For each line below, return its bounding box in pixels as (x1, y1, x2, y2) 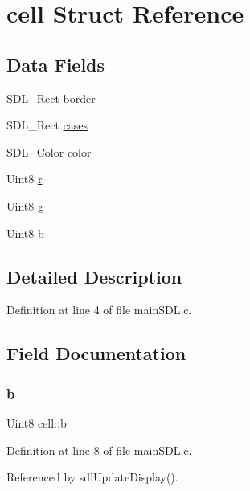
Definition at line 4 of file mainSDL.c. (6, 301, 192, 318)
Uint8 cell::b (6, 414, 67, 431)
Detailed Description (6, 264, 182, 288)
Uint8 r (6, 170, 43, 187)
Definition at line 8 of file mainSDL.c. (6, 441, 192, 458)
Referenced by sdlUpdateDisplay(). (6, 468, 178, 485)
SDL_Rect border (6, 89, 96, 106)
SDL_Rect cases (6, 117, 88, 133)
